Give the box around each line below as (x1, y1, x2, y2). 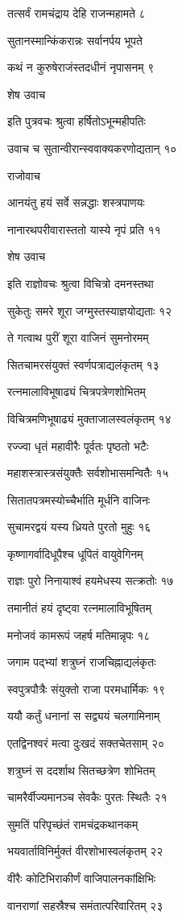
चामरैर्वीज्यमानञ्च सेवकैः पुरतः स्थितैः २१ (7, 789, 168, 806)
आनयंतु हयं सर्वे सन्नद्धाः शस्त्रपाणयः (7, 194, 145, 211)
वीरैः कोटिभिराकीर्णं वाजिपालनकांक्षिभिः (7, 870, 156, 886)
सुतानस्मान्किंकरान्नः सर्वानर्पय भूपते (7, 31, 143, 48)
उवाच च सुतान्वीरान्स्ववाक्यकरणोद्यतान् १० (7, 139, 177, 156)
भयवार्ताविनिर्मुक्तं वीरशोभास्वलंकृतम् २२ (7, 843, 163, 859)
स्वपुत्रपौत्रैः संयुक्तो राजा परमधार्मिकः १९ (7, 680, 166, 697)
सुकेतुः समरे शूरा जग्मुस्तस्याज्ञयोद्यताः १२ (7, 302, 172, 319)
